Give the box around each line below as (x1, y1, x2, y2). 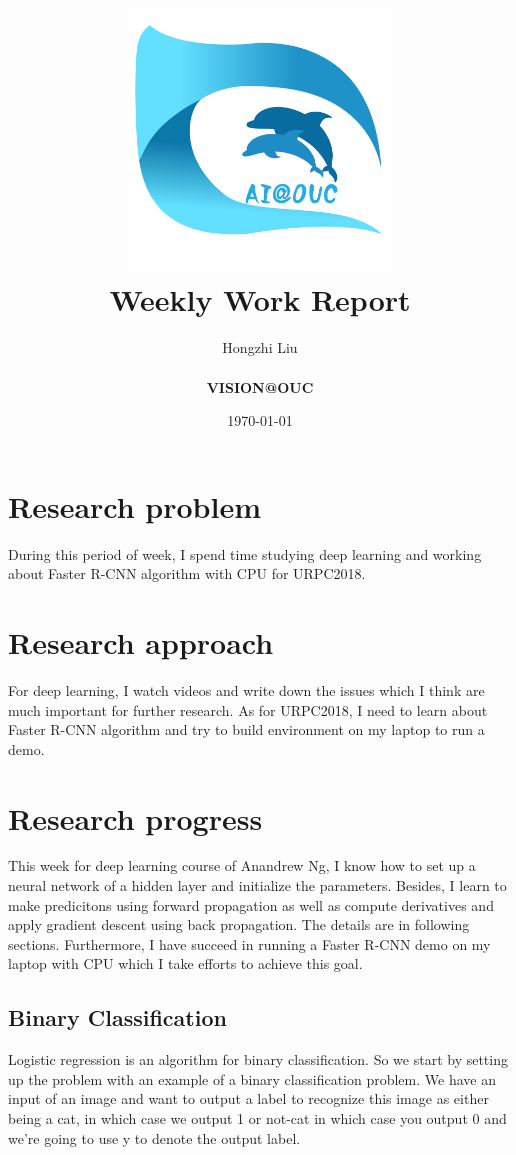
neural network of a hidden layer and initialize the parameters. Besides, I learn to (8, 875, 507, 896)
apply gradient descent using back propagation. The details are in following (8, 914, 470, 935)
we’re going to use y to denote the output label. (8, 1127, 301, 1148)
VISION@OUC (206, 376, 314, 397)
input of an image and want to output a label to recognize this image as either (8, 1088, 489, 1109)
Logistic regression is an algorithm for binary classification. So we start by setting (8, 1049, 508, 1070)
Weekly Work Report (109, 279, 411, 320)
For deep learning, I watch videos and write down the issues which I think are (8, 679, 485, 700)
